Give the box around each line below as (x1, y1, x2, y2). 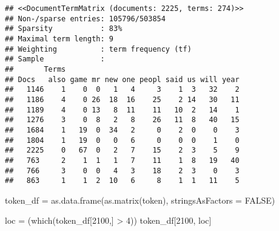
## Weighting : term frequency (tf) (5, 44, 192, 53)
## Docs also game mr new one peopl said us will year (5, 75, 240, 84)
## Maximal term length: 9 (5, 34, 113, 43)
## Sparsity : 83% (5, 24, 123, 33)
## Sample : (5, 55, 105, 64)
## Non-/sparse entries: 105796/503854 (5, 14, 166, 23)
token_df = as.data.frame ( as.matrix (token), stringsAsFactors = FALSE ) (5, 193, 275, 206)
